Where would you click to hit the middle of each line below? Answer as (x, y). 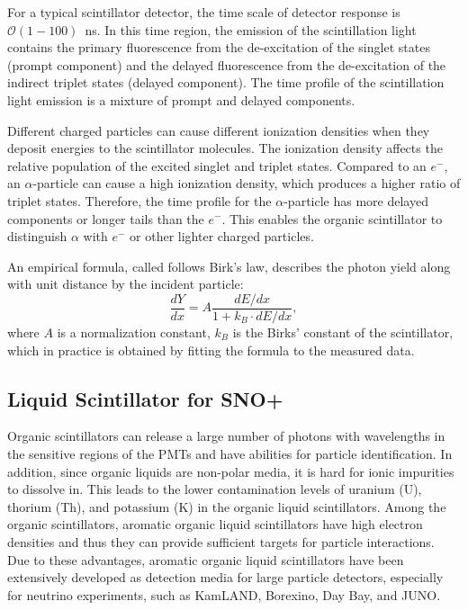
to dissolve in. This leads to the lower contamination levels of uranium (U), (215, 489)
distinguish (37, 236)
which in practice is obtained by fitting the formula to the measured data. (211, 350)
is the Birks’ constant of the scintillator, (343, 332)
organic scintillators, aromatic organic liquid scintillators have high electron (215, 524)
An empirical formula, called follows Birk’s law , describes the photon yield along (229, 266)
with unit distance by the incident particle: (126, 284)
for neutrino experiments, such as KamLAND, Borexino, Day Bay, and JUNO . (224, 594)
